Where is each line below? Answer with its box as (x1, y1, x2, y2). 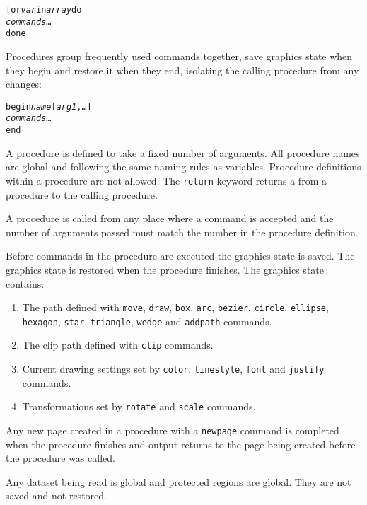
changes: (6, 76, 42, 91)
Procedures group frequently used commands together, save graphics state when (6, 48, 353, 63)
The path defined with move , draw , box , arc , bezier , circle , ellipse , (22, 300, 329, 315)
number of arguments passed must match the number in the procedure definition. (6, 224, 359, 239)
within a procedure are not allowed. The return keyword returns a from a (6, 173, 327, 187)
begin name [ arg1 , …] (6, 101, 92, 112)
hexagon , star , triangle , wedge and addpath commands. (22, 313, 272, 328)
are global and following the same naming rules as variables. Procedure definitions (6, 159, 361, 174)
